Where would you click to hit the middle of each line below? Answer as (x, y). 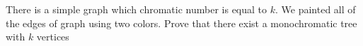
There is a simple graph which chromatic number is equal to (137, 9)
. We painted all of (315, 9)
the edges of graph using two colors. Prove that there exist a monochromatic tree (181, 23)
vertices (53, 37)
